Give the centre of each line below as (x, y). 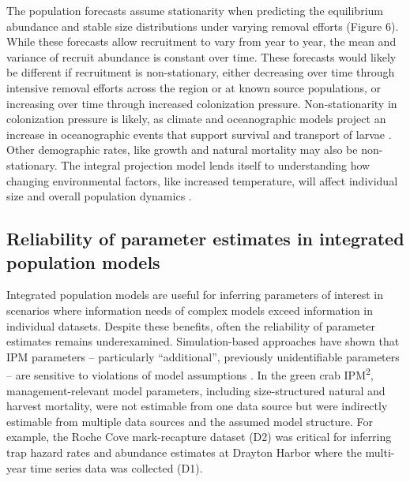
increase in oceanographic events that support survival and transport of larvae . (199, 134)
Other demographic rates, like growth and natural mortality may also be (182, 149)
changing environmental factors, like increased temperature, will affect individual (202, 180)
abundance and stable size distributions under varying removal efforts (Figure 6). (203, 26)
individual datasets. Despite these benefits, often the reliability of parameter (191, 325)
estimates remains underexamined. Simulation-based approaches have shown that (203, 341)
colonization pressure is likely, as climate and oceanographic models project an (196, 119)
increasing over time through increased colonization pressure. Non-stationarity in (202, 103)
